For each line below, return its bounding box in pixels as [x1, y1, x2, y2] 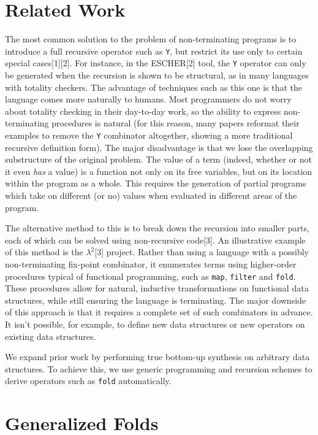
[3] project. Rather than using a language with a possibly [94, 245, 309, 258]
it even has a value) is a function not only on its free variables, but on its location [5, 164, 312, 177]
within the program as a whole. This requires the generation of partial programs [5, 177, 306, 190]
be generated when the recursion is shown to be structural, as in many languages [5, 69, 309, 82]
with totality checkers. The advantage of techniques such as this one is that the [5, 80, 303, 93]
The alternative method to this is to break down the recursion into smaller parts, [5, 221, 309, 234]
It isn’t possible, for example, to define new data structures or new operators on [5, 318, 305, 331]
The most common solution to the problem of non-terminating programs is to [5, 33, 297, 45]
